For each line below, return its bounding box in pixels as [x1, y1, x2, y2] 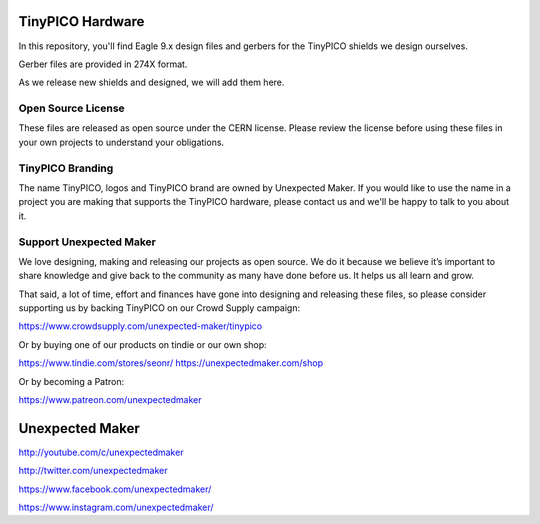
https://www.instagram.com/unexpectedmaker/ [18, 501, 214, 514]
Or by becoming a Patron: [18, 375, 125, 387]
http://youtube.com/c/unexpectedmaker [18, 446, 184, 458]
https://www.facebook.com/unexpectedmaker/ [18, 483, 212, 495]
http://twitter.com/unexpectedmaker [18, 465, 168, 477]
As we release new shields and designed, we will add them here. [18, 76, 285, 89]
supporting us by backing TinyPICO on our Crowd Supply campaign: [18, 302, 300, 314]
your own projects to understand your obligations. [18, 136, 225, 148]
